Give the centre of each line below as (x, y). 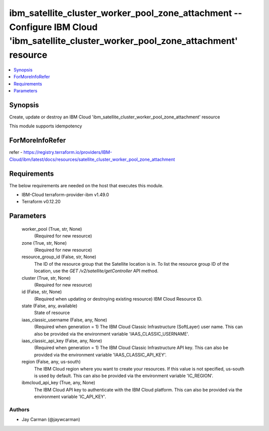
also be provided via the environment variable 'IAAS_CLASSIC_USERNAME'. (112, 334)
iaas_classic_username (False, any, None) (64, 320)
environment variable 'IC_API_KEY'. (70, 397)
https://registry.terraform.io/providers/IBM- (67, 152)
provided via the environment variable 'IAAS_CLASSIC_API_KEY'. (100, 355)
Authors (19, 410)
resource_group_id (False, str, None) (59, 257)
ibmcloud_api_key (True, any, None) (59, 383)
